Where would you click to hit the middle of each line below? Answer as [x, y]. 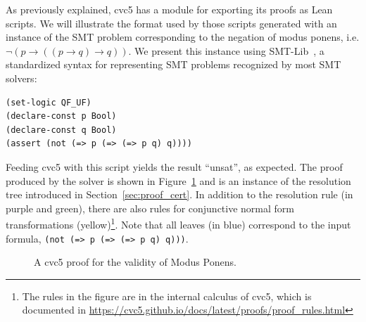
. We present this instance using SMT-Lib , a [226, 50]
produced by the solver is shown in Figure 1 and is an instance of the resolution [178, 180]
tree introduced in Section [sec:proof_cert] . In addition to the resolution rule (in [179, 194]
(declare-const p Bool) [61, 116]
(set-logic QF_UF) [49, 102]
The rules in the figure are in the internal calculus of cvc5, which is [167, 296]
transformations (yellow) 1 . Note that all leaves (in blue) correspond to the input [178, 223]
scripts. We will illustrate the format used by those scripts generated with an [171, 23]
